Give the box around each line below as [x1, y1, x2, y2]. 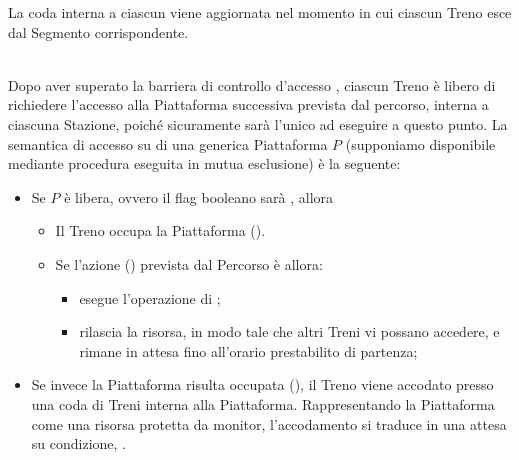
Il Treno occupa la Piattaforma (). [55, 220, 266, 241]
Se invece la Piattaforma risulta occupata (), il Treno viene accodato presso [31, 374, 494, 395]
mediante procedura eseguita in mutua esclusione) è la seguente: [8, 153, 401, 174]
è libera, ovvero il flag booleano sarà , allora [64, 186, 334, 207]
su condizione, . [31, 433, 126, 454]
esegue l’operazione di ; [79, 287, 221, 308]
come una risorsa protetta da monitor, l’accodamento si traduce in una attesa [31, 413, 507, 434]
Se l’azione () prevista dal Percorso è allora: [55, 253, 323, 274]
